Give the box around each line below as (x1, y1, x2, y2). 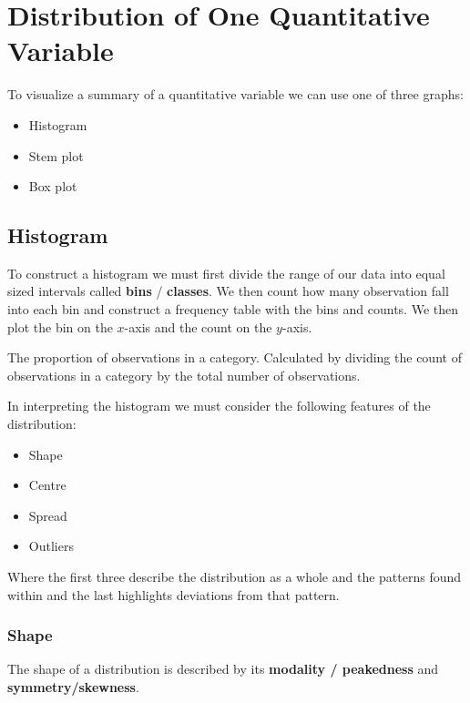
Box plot (28, 177, 77, 196)
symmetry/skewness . (7, 678, 139, 697)
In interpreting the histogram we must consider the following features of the (7, 396, 431, 415)
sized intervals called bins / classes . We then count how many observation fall (7, 281, 449, 301)
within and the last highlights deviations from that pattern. (7, 585, 340, 604)
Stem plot (28, 146, 84, 165)
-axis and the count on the (124, 317, 272, 336)
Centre (28, 475, 66, 494)
